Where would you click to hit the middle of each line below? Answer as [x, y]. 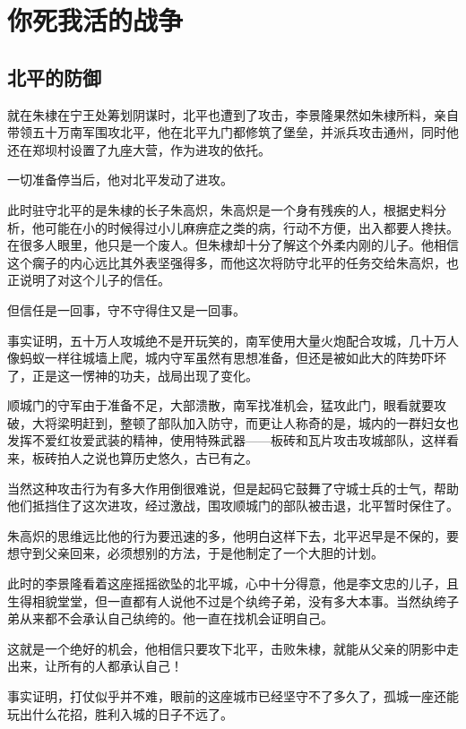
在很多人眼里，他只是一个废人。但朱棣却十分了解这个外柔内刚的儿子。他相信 [233, 245]
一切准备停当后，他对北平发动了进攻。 [120, 180]
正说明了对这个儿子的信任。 [89, 280]
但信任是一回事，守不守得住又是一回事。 [126, 309]
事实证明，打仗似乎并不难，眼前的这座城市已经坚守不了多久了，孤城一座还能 [233, 696]
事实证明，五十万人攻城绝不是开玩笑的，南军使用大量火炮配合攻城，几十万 [227, 340]
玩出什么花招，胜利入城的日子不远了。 [120, 713]
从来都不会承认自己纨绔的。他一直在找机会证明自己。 [176, 618]
